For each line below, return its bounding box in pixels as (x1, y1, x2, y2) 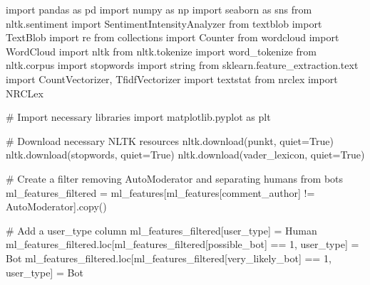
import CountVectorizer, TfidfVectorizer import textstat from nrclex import (6, 71, 338, 86)
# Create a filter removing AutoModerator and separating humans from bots (6, 171, 344, 185)
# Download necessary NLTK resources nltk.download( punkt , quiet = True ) (6, 133, 334, 148)
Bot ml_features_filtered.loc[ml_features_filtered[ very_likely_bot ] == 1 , (6, 250, 332, 265)
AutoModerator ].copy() (6, 199, 107, 214)
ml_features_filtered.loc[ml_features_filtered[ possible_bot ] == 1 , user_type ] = (6, 237, 359, 252)
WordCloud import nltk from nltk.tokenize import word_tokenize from (6, 43, 317, 58)
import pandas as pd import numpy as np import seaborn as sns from (6, 2, 312, 16)
